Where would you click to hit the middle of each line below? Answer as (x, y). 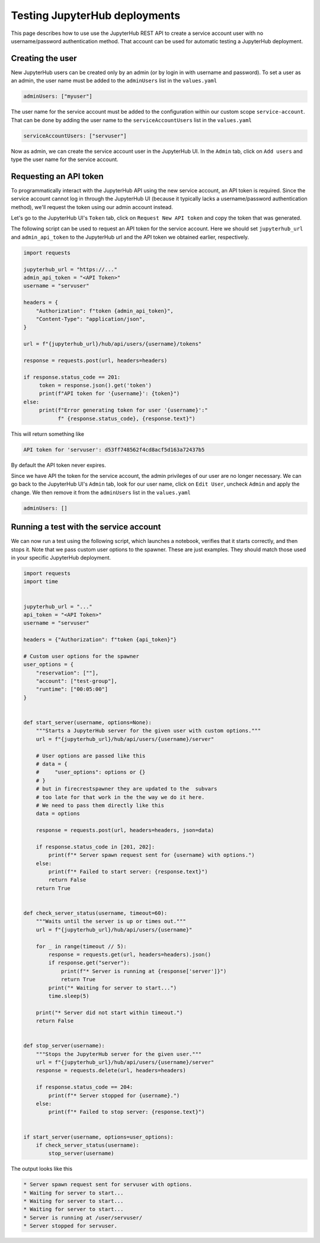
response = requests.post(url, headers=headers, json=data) (125, 830)
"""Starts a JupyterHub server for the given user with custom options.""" (148, 731)
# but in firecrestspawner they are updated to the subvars (127, 789)
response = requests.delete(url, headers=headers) (111, 1071)
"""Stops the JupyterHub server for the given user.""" (119, 1054)
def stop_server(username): (64, 1046)
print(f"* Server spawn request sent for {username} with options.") (151, 855)
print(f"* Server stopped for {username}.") (114, 1095)
